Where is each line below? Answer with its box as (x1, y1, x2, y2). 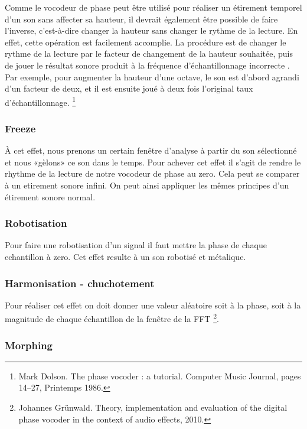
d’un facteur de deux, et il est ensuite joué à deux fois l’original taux (5, 82, 253, 95)
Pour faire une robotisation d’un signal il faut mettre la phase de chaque (5, 239, 267, 251)
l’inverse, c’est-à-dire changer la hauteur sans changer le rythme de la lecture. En (5, 24, 298, 37)
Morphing (5, 337, 53, 352)
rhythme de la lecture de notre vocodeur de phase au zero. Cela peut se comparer (5, 167, 300, 180)
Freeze (5, 121, 36, 135)
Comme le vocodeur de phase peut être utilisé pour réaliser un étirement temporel (5, 1, 302, 13)
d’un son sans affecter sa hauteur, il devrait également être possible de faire (5, 12, 278, 25)
